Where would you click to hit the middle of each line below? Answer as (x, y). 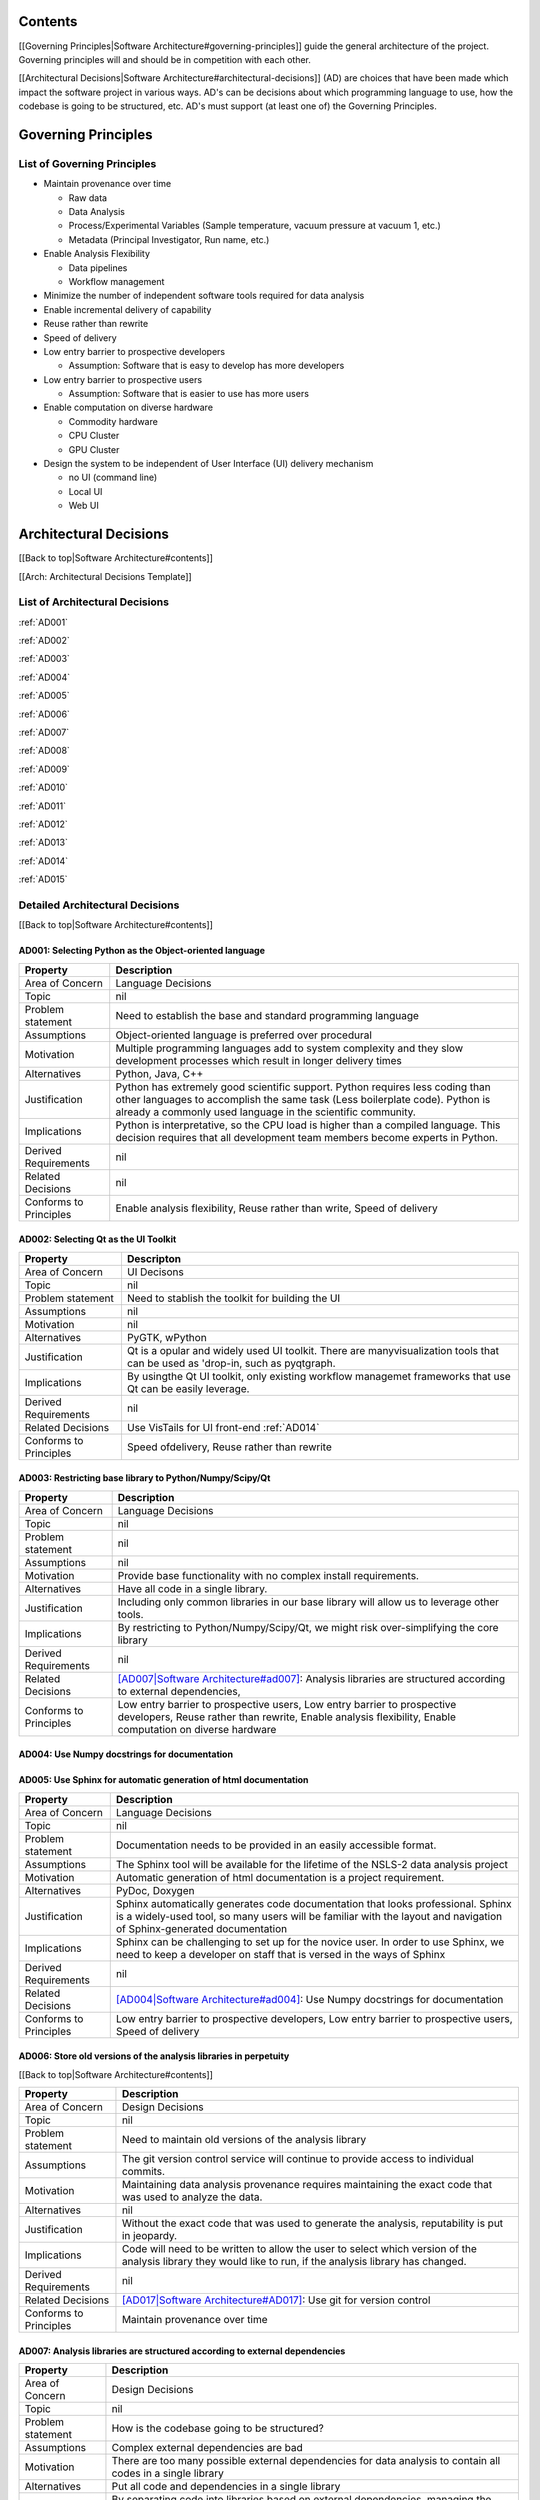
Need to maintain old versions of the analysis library (244, 2140)
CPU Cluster (94, 436)
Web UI (83, 506)
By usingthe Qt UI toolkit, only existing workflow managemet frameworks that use (319, 1376)
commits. (143, 2172)
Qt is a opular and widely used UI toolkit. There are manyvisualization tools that (313, 1350)
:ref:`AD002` (44, 641)
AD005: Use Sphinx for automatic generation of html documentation (163, 1780)
